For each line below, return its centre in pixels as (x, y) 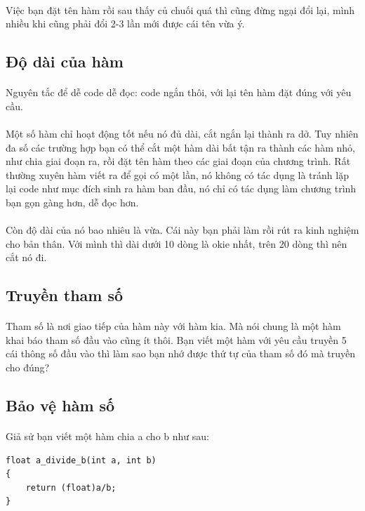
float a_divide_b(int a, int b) (81, 460)
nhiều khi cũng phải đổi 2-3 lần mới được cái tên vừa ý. (125, 24)
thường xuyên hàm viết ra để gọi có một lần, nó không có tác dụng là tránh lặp (177, 174)
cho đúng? (28, 367)
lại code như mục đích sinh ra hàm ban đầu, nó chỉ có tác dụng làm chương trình (181, 188)
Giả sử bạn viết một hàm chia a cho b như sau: (107, 436)
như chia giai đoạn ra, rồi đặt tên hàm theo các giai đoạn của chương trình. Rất (178, 161)
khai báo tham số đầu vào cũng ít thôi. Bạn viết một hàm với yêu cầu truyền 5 (176, 339)
